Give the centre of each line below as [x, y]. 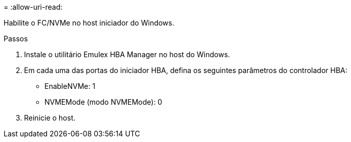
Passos [16, 39]
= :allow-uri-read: [33, 7]
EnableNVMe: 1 [70, 86]
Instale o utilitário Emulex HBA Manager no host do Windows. [127, 54]
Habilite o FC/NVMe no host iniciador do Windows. [89, 23]
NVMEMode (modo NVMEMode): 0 [103, 102]
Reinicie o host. [50, 118]
